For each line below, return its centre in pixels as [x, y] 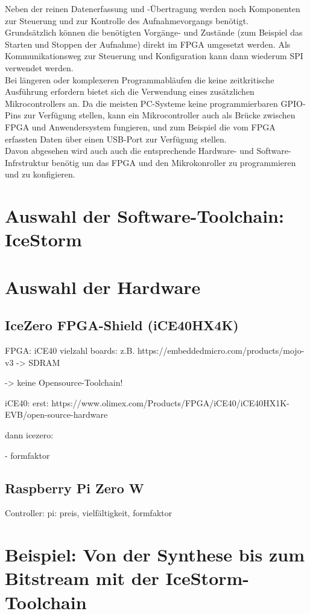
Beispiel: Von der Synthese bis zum [155, 555]
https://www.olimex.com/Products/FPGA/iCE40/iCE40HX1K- [170, 402]
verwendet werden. [39, 67]
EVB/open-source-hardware [56, 414]
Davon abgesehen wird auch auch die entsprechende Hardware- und [129, 151]
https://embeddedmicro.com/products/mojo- [221, 350]
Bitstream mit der [82, 578]
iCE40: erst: [27, 402]
